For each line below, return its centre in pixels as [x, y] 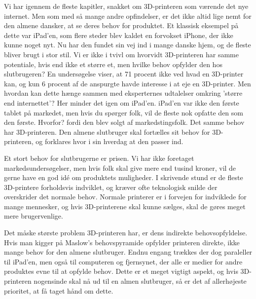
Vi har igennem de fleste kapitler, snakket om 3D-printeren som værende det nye [126, 6]
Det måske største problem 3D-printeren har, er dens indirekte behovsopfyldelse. [126, 233]
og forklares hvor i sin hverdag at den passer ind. [110, 141]
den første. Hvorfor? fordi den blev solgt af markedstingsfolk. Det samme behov [124, 122]
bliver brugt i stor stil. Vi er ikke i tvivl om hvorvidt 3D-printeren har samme [121, 54]
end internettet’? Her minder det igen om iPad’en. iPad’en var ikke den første [122, 102]
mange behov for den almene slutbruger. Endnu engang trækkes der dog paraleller [128, 252]
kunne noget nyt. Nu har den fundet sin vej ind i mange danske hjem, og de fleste [128, 45]
